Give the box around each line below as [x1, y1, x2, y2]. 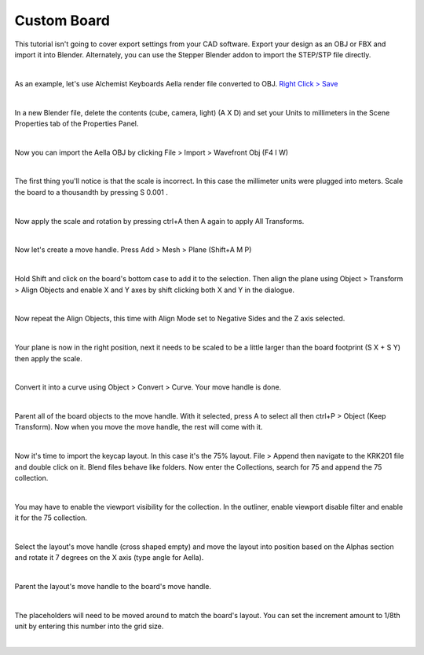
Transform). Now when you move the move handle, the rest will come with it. [14, 423, 263, 432]
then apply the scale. [14, 353, 82, 363]
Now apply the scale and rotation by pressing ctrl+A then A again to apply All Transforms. [14, 216, 305, 225]
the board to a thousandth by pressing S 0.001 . [14, 187, 168, 196]
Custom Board [14, 12, 110, 29]
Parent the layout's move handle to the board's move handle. [14, 582, 212, 591]
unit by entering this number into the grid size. [14, 621, 164, 631]
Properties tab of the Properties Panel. [14, 119, 139, 128]
